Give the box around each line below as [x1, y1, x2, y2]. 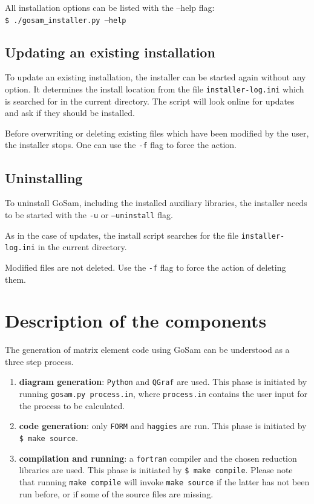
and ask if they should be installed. [5, 106, 135, 119]
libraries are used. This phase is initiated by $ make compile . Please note [19, 464, 293, 476]
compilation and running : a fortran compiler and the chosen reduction [19, 451, 297, 464]
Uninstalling [5, 168, 83, 187]
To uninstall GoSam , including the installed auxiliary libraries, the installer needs [5, 196, 307, 209]
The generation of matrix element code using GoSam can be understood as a [5, 343, 290, 356]
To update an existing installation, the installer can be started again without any [5, 71, 306, 83]
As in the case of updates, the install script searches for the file [5, 228, 239, 241]
